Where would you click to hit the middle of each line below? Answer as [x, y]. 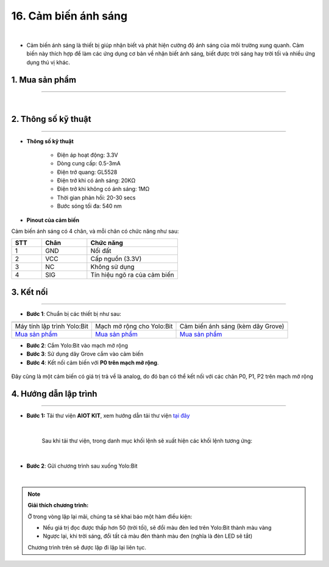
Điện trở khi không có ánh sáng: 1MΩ [103, 189]
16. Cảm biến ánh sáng [69, 16]
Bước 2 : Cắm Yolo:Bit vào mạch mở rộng [77, 345]
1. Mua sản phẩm [44, 80]
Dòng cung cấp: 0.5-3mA [89, 163]
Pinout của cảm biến [53, 220]
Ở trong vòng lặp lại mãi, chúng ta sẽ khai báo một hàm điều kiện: [110, 516]
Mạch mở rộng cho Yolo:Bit [134, 326]
